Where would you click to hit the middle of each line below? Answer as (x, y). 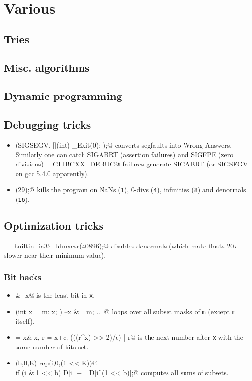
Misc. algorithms (47, 67)
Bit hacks (23, 276)
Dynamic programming (63, 96)
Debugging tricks (48, 124)
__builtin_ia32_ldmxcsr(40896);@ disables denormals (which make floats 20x (121, 245)
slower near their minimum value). (55, 255)
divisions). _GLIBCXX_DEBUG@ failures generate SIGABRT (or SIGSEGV (132, 164)
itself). (25, 321)
